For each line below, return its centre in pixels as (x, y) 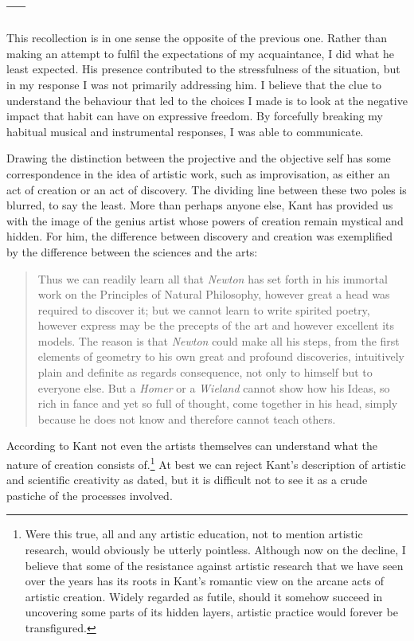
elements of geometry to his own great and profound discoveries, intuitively (221, 356)
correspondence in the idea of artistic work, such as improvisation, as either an (198, 173)
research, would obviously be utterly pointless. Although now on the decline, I (215, 550)
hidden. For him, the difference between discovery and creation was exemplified (200, 236)
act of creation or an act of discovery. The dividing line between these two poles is (207, 189)
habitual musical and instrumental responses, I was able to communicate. (185, 131)
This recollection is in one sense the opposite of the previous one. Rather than (197, 38)
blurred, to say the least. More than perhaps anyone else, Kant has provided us (200, 205)
